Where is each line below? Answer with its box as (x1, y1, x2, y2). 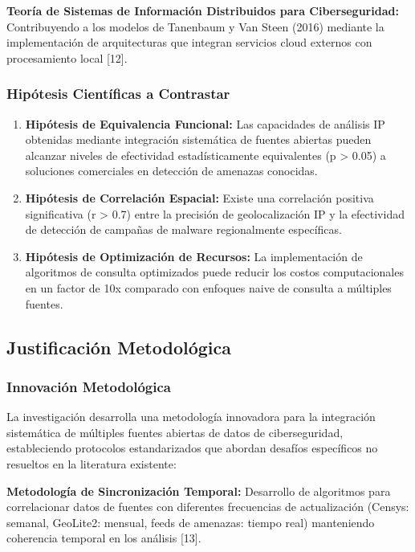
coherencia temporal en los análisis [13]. (6, 530, 201, 546)
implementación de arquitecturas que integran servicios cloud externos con (6, 34, 372, 51)
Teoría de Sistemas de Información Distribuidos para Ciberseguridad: (6, 2, 399, 18)
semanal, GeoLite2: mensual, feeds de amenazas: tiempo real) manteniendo (6, 513, 375, 530)
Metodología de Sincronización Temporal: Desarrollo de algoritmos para (6, 482, 391, 499)
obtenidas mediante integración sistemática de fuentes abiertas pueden (25, 131, 372, 148)
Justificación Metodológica (6, 334, 232, 359)
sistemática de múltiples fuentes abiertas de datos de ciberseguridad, (6, 423, 344, 440)
